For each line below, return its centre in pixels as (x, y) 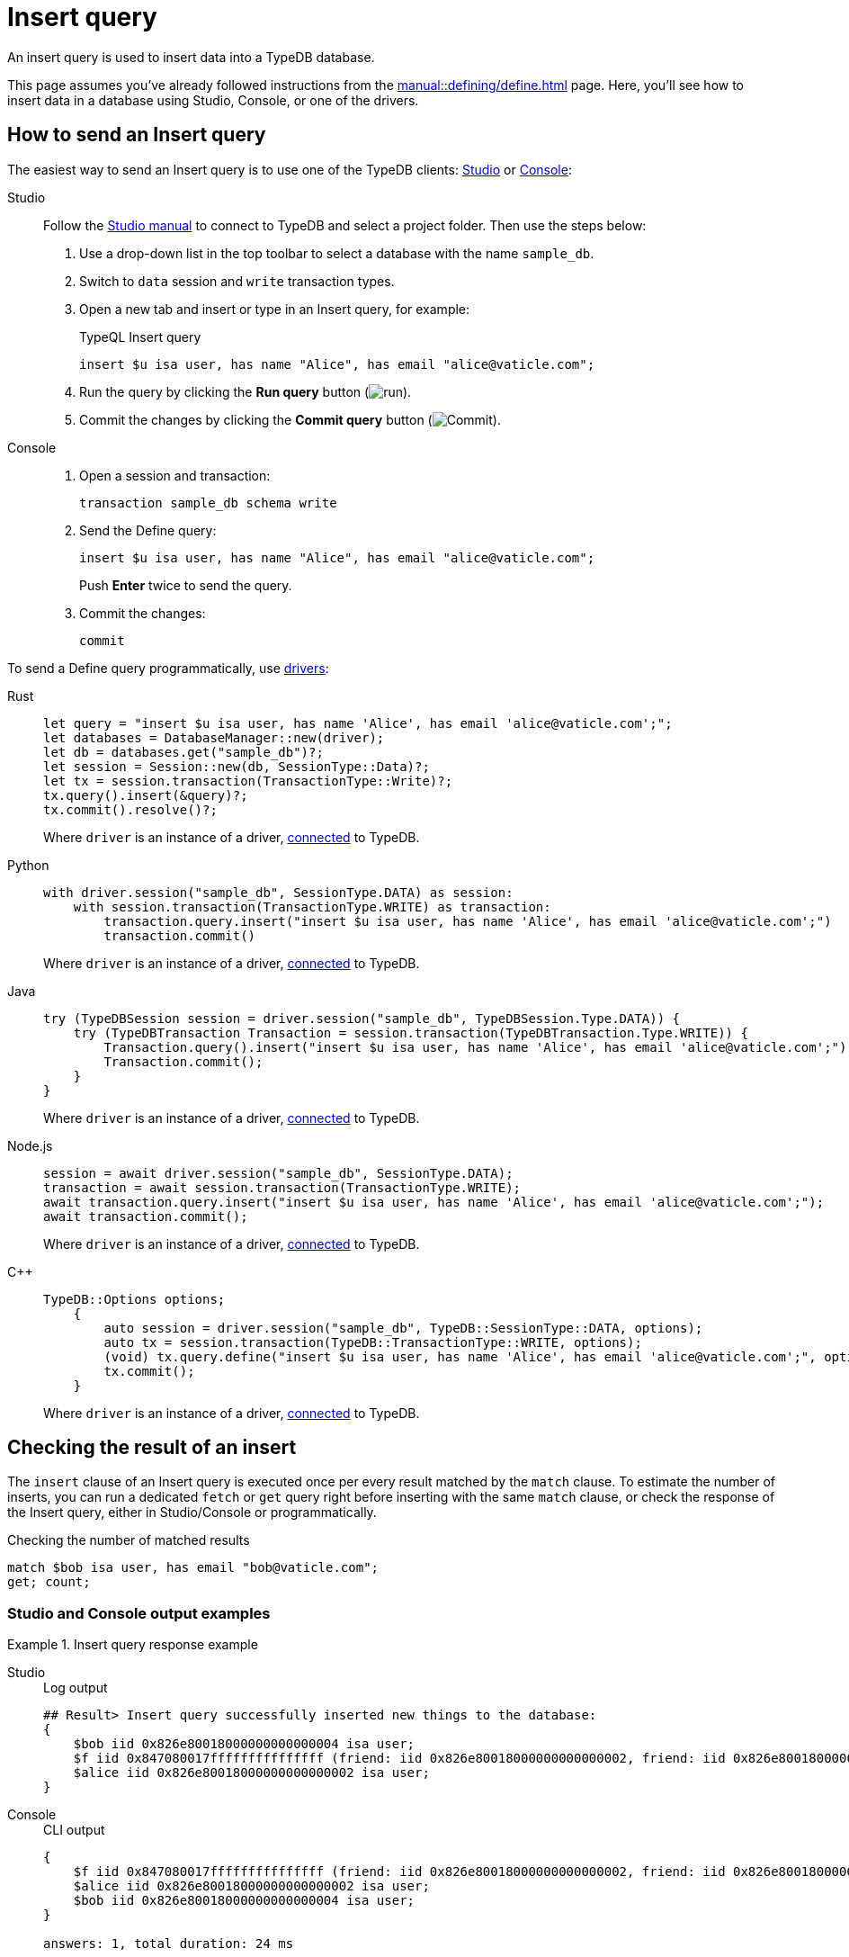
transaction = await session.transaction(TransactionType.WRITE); (282, 1187)
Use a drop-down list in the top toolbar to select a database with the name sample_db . (337, 253)
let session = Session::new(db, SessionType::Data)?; (237, 766)
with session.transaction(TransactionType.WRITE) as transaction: (312, 907)
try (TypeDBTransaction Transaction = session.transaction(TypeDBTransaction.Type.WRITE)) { (411, 1032)
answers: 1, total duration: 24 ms (169, 1944)
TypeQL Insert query (140, 337)
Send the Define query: (148, 530)
